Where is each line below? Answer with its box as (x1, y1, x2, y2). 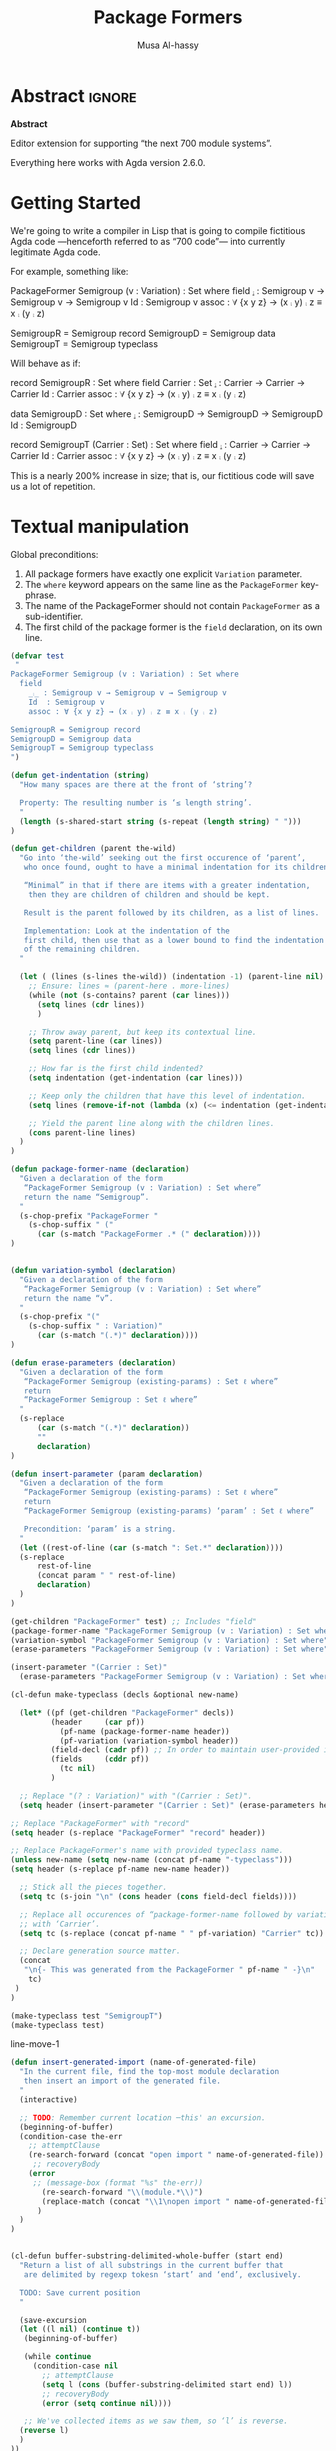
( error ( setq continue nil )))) (41, 2398, 172, 2408)
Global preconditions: (10, 548, 99, 560)
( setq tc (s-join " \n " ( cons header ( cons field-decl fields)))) (19, 1891, 298, 1901)
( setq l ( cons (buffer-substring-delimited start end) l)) (41, 2379, 293, 2390)
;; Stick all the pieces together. (19, 1882, 168, 1893)
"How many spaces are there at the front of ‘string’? (19, 780, 253, 790)
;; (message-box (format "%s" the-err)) (32, 2177, 203, 2188)
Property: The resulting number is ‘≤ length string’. (19, 797, 253, 808)
